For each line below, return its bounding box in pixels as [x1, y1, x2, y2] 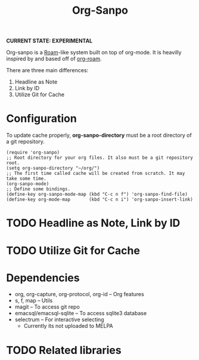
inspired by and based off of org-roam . [6, 55, 102, 63]
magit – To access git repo [14, 303, 80, 310]
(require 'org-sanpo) [6, 150, 60, 156]
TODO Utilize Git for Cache [6, 244, 140, 257]
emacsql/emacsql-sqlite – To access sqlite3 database [14, 310, 147, 317]
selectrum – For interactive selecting [14, 316, 104, 323]
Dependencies [6, 271, 80, 284]
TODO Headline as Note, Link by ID [6, 216, 181, 230]
